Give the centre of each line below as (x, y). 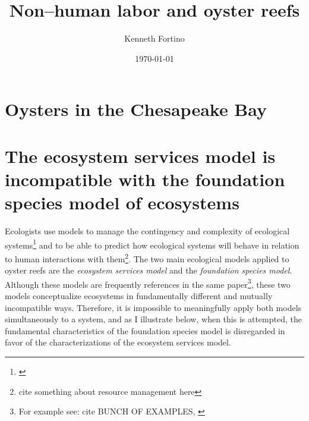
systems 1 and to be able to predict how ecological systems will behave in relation (152, 244)
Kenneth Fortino (154, 38)
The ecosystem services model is (140, 155)
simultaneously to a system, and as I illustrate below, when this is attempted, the (153, 319)
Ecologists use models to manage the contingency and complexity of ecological (147, 231)
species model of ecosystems (122, 202)
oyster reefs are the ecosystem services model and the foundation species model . (149, 270)
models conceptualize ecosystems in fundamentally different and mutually (139, 295)
